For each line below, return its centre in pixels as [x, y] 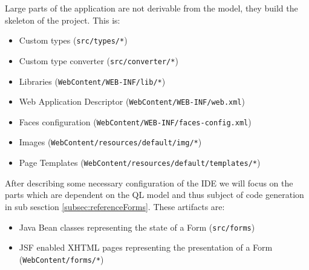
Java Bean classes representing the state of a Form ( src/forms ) [137, 227]
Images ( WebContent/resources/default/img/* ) [110, 142]
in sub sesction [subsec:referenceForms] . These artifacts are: [115, 206]
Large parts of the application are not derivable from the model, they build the [151, 8]
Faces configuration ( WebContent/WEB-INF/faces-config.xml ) [135, 121]
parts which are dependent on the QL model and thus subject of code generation [154, 195]
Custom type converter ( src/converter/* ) [99, 60]
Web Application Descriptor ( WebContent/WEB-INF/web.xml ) [132, 101]
